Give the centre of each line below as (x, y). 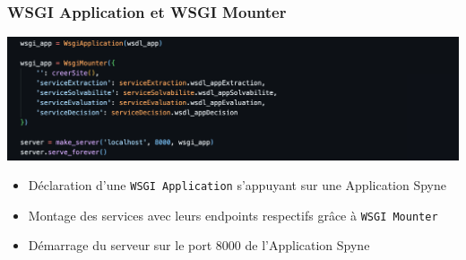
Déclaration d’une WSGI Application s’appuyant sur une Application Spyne (237, 185)
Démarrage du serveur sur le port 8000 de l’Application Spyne (199, 245)
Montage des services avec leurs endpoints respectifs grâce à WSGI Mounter (233, 215)
